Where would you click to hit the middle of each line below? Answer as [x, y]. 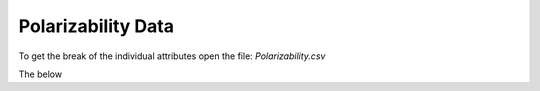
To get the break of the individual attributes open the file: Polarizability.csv [172, 56]
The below [40, 74]
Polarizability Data [96, 26]
